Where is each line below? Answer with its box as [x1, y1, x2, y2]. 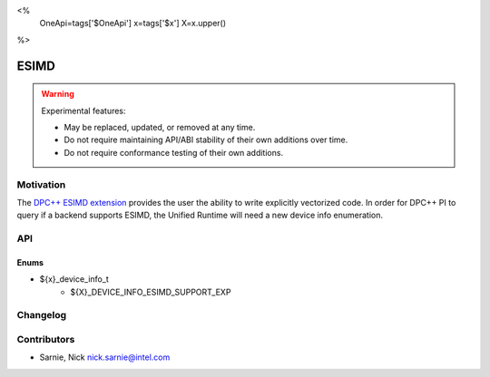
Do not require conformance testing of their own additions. [64, 147, 284, 158]
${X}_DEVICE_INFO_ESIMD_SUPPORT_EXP [70, 286, 231, 297]
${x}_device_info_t [39, 274, 109, 285]
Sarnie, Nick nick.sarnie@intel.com [39, 352, 171, 362]
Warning [41, 89, 74, 100]
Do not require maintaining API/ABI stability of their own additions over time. [64, 134, 348, 145]
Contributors [16, 333, 75, 345]
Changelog [16, 309, 67, 322]
